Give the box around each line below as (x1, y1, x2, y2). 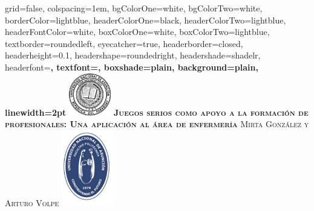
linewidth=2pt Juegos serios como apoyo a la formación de (5, 105, 309, 118)
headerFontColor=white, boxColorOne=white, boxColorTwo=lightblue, (5, 25, 270, 38)
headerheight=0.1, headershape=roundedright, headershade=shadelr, (5, 49, 261, 61)
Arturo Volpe (5, 196, 59, 209)
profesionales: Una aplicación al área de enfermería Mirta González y (5, 118, 309, 130)
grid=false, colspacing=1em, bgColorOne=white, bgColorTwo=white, (5, 2, 263, 14)
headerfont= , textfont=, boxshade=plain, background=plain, (5, 60, 258, 73)
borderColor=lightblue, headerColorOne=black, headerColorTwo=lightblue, (5, 13, 286, 26)
